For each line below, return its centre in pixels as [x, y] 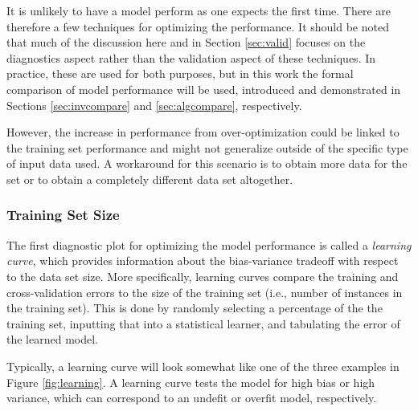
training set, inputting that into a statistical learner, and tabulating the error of [203, 323]
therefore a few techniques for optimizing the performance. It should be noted [198, 26]
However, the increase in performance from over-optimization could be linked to [203, 132]
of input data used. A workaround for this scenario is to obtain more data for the [207, 163]
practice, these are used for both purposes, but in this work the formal [180, 73]
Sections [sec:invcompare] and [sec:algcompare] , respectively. [154, 105]
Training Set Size [63, 215]
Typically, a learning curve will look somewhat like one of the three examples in [203, 366]
